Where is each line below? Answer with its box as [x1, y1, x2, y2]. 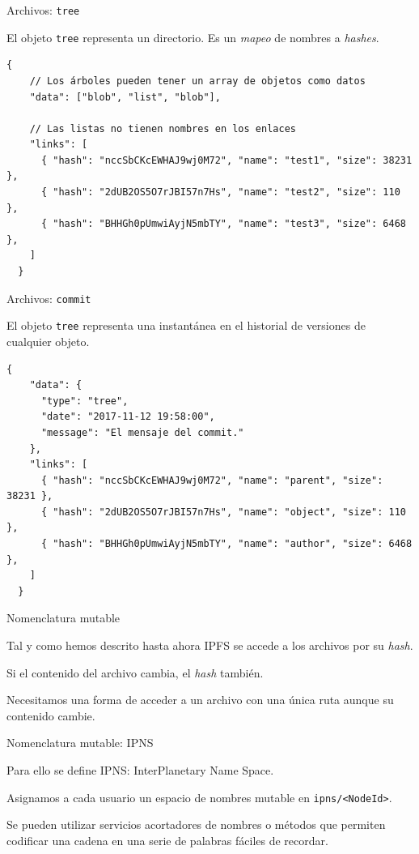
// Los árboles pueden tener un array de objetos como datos [29, 75, 366, 87]
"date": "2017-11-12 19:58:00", [40, 411, 215, 423]
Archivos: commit [6, 289, 91, 306]
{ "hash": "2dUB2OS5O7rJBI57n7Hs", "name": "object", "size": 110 [40, 506, 406, 518]
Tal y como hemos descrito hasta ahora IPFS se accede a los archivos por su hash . [6, 637, 413, 654]
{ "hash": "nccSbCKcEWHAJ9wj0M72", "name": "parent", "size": [40, 474, 383, 486]
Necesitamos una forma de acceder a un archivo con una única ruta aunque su [6, 691, 394, 708]
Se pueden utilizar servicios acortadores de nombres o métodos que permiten [6, 816, 386, 833]
